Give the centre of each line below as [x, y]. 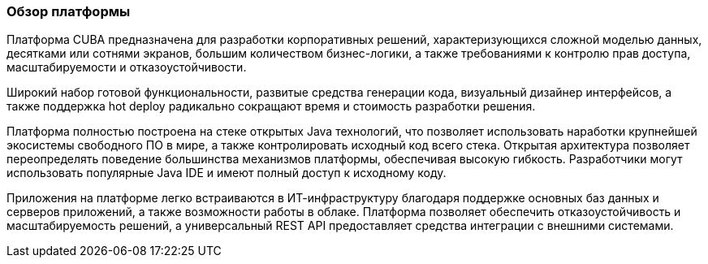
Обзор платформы [69, 11]
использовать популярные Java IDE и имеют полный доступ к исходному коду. [227, 173]
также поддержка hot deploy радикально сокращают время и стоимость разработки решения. [271, 106]
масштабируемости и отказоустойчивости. [127, 67]
